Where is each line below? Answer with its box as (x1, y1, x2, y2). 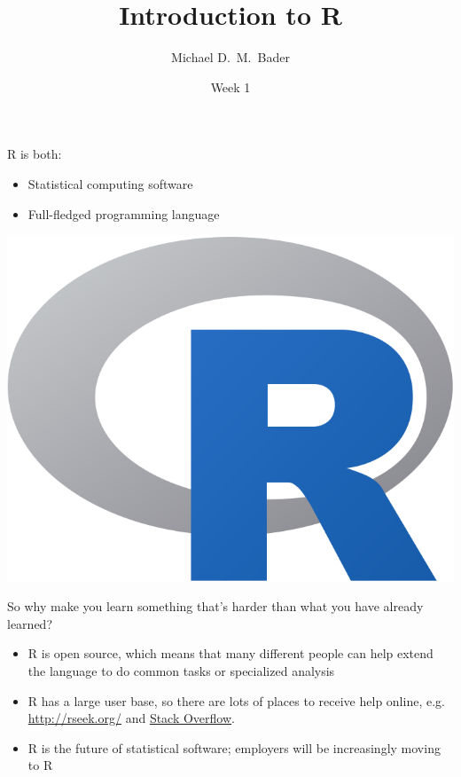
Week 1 (210, 77, 251, 96)
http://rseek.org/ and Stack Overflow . (27, 709, 235, 727)
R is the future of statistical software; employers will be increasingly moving (27, 738, 441, 757)
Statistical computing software (27, 174, 193, 192)
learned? (7, 614, 52, 632)
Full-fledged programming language (27, 204, 220, 223)
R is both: (7, 145, 62, 163)
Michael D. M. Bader (171, 48, 290, 67)
